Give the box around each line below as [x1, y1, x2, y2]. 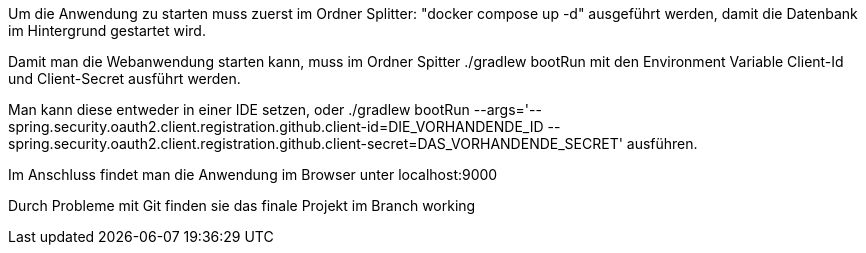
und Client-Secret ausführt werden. [8, 70, 241, 87]
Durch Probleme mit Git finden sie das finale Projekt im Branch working [8, 197, 476, 214]
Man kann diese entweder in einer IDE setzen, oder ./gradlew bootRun [8, 101, 470, 118]
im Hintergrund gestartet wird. [8, 22, 206, 39]
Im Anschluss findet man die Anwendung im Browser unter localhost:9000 [8, 166, 498, 183]
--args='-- [473, 101, 542, 118]
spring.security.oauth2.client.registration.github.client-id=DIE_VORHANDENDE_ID [8, 118, 544, 135]
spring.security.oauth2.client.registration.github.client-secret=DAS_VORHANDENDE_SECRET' [8, 135, 623, 152]
